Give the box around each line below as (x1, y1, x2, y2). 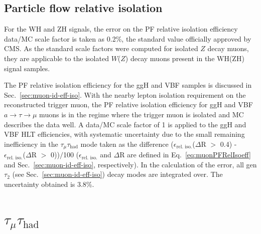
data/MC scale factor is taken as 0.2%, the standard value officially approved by (4, 33, 251, 44)
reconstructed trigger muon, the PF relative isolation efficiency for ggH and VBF (4, 99, 253, 110)
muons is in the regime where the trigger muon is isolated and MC (39, 109, 244, 119)
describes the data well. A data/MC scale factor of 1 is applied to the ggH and (4, 119, 246, 129)
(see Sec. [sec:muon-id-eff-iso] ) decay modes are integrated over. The (12, 169, 223, 179)
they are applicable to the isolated (4, 53, 109, 63)
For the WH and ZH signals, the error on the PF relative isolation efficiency (4, 24, 238, 34)
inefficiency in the (4, 138, 58, 149)
